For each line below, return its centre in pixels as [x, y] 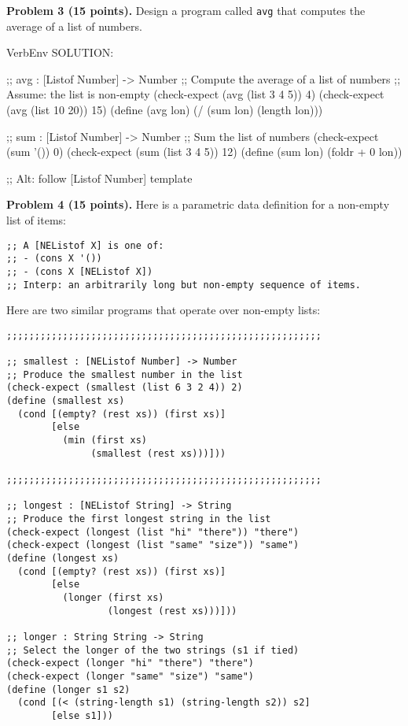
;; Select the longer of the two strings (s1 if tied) [153, 650]
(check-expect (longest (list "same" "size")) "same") [153, 545]
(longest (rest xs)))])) [172, 611]
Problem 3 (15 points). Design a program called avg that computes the [186, 10]
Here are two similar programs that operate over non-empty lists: [164, 310]
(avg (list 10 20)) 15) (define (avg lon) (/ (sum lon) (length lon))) [165, 110]
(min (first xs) [105, 441]
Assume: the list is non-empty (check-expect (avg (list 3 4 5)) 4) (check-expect [195, 94]
